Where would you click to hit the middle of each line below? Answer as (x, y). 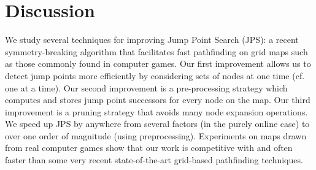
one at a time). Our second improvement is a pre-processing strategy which (146, 87)
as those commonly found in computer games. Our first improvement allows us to (158, 64)
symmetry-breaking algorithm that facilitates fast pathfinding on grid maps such (156, 51)
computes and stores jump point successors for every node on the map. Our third (158, 100)
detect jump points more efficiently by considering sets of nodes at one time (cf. (155, 75)
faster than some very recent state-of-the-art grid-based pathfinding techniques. (154, 160)
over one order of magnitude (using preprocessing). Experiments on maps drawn (156, 135)
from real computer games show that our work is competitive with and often (149, 148)
